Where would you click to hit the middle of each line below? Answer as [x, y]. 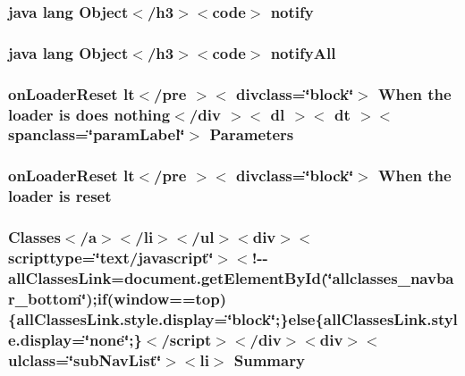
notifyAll [303, 52]
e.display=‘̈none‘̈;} [75, 339]
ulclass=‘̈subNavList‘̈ [85, 359]
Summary [269, 359]
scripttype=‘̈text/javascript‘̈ [111, 257]
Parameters [252, 134]
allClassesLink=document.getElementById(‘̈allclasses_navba [231, 277]
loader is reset [60, 196]
